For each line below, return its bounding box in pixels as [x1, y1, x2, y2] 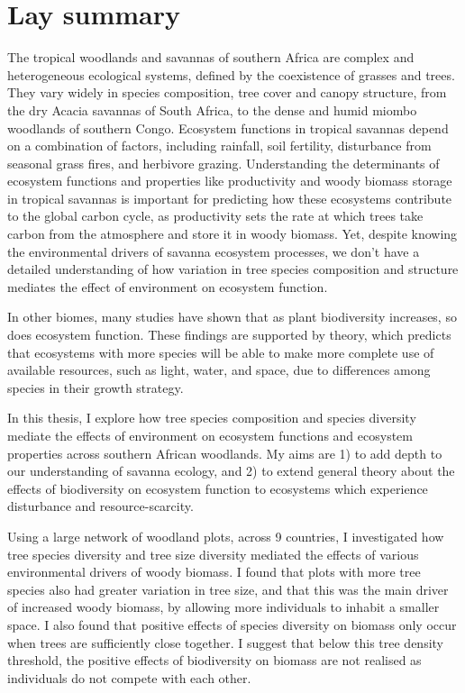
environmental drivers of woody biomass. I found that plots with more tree [7, 562, 421, 581]
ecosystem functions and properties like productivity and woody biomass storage [7, 171, 452, 190]
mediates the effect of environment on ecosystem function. [7, 277, 328, 296]
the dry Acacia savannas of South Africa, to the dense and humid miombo [7, 100, 417, 119]
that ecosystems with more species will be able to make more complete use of [7, 342, 434, 361]
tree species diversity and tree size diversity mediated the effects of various [7, 544, 419, 563]
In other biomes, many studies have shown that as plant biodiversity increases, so [7, 307, 457, 326]
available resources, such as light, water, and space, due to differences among [7, 360, 431, 379]
